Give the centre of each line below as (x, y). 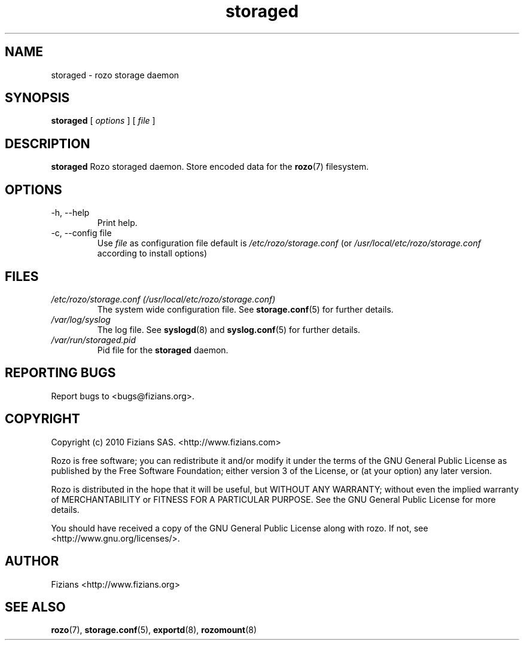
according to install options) (152, 253)
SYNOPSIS (37, 98)
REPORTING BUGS (60, 373)
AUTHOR (32, 561)
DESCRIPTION (48, 143)
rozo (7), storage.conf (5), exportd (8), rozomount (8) (154, 630)
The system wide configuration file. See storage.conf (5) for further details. (245, 309)
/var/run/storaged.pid (94, 340)
